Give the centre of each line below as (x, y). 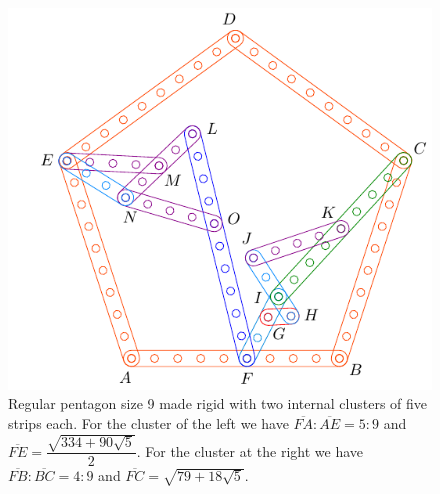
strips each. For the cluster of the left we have (148, 422)
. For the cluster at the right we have (250, 450)
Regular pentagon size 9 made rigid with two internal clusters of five (218, 403)
